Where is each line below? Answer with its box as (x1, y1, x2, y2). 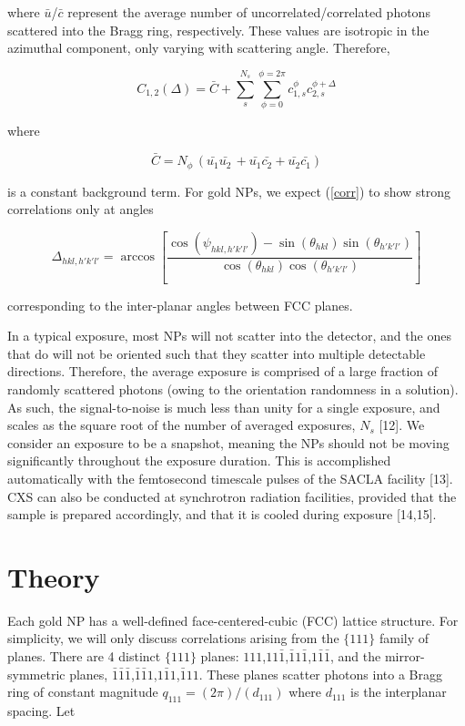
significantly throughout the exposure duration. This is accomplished (7, 451, 391, 470)
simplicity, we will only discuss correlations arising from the (7, 629, 339, 648)
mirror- (384, 647, 425, 666)
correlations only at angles (7, 199, 154, 219)
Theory (7, 557, 100, 595)
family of (379, 629, 430, 648)
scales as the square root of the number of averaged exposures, (7, 415, 356, 435)
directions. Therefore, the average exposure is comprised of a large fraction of (7, 362, 439, 381)
